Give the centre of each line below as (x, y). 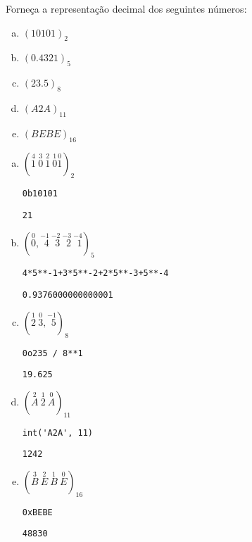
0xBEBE (37, 512)
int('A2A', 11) (58, 433)
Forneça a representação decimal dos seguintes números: (126, 8)
